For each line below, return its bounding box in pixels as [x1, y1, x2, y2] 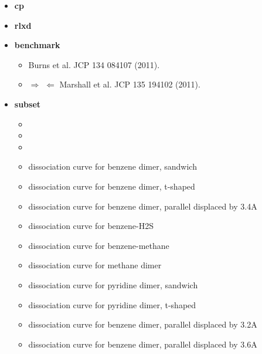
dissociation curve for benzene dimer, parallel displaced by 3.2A [28, 318, 257, 331]
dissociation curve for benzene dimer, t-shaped [28, 180, 195, 192]
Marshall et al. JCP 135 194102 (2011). [59, 78, 200, 90]
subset [14, 97, 41, 110]
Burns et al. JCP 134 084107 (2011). [28, 58, 160, 70]
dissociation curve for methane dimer [28, 259, 162, 271]
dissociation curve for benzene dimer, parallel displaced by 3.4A [28, 200, 257, 212]
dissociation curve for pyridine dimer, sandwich [28, 278, 198, 291]
